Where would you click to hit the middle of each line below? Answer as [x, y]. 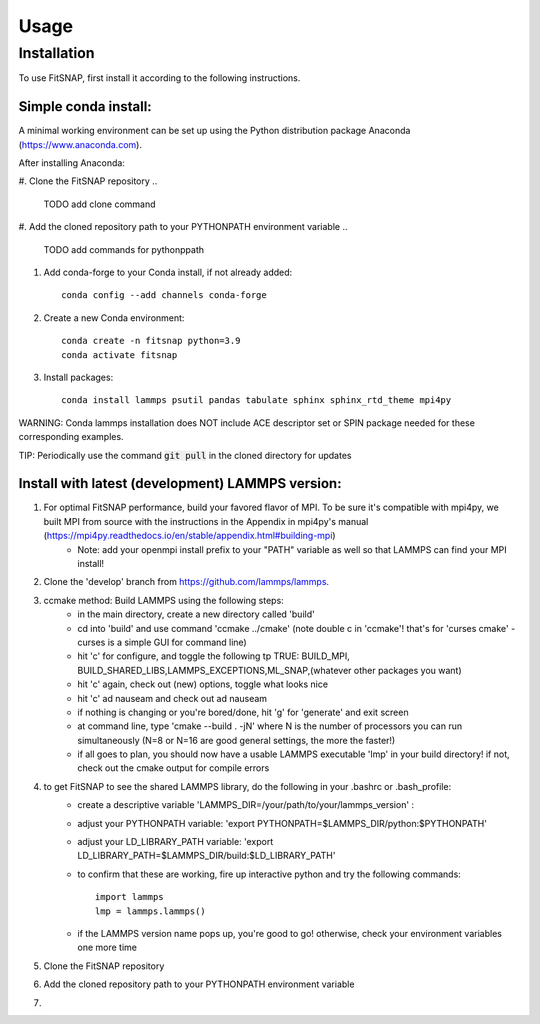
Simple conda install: [85, 106]
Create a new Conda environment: [114, 317]
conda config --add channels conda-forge [164, 295]
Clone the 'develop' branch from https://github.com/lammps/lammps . [186, 582]
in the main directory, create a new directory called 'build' [196, 614]
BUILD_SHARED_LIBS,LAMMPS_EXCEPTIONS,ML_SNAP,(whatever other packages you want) [269, 670]
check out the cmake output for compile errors [173, 768]
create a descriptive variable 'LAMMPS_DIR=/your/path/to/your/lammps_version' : [246, 805]
